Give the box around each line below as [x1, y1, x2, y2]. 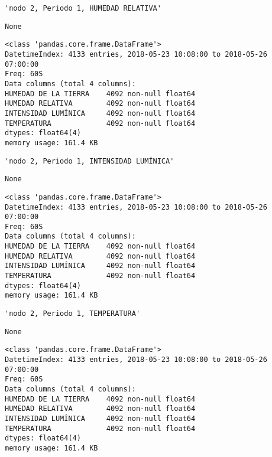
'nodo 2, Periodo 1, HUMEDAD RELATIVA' [5, 4, 161, 12]
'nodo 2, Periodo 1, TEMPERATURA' [5, 309, 141, 318]
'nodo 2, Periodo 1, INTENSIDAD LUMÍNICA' [5, 156, 174, 165]
